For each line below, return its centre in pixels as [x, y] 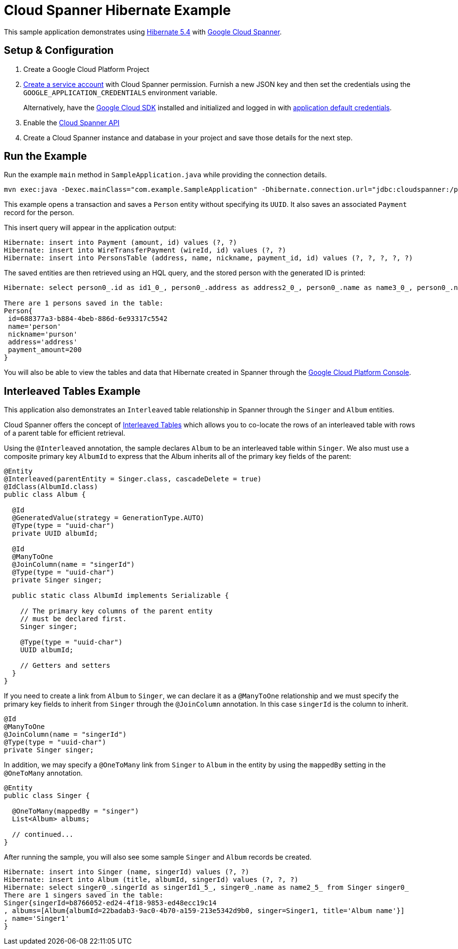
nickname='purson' [43, 334]
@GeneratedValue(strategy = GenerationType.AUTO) [108, 518]
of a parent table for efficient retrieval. [65, 433]
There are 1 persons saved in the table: [84, 303]
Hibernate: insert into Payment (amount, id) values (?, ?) [121, 243]
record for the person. [39, 213]
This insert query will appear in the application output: [90, 228]
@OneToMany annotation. [43, 773]
